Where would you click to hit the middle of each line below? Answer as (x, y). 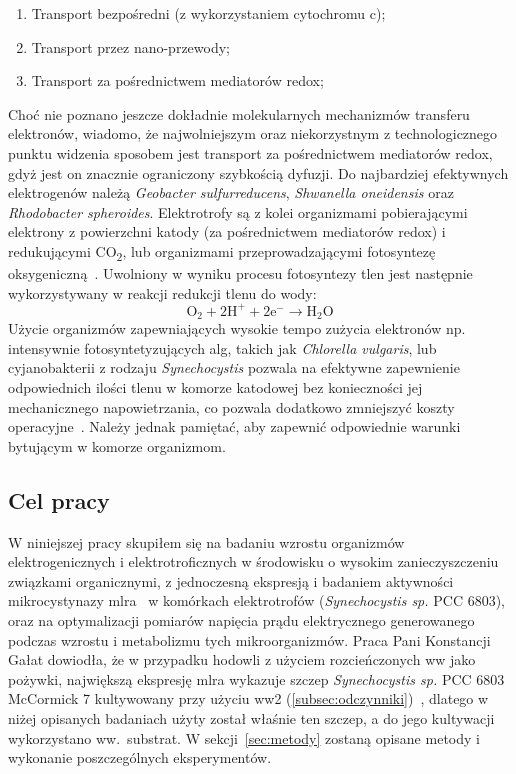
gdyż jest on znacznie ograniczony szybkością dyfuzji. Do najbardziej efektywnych (258, 172)
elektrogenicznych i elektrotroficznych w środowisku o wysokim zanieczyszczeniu (253, 561)
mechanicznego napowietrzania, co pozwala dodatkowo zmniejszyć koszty (231, 406)
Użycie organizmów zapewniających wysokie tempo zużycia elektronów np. (237, 328)
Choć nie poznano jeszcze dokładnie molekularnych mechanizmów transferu (239, 113)
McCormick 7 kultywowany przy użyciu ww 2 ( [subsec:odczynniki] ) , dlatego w (248, 698)
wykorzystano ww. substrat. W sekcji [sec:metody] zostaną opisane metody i (244, 737)
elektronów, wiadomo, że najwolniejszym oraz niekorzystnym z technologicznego (253, 133)
